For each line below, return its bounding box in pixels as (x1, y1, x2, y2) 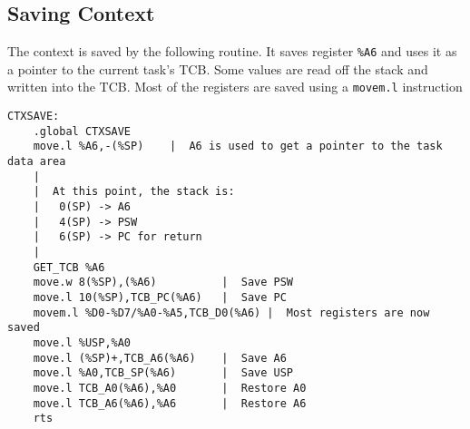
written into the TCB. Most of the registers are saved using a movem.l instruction (7, 77, 463, 96)
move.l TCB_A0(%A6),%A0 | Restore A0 (33, 381, 307, 395)
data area (7, 155, 66, 169)
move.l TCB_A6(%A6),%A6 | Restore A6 (33, 396, 307, 410)
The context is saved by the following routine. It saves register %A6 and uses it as (7, 42, 457, 61)
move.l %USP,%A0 (33, 336, 132, 349)
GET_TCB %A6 (33, 260, 105, 274)
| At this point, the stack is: (33, 185, 235, 199)
